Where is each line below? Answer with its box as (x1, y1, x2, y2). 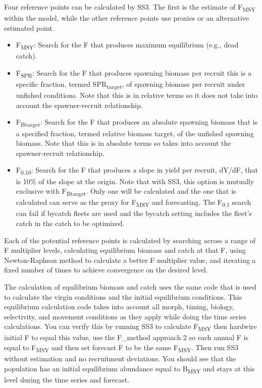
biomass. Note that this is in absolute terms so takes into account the (16, 138, 231, 148)
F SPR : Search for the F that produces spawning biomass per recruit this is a (16, 68, 252, 79)
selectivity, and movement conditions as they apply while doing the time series (4, 311, 247, 321)
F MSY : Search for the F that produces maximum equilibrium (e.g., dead (16, 39, 239, 51)
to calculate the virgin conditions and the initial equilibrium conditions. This (4, 291, 242, 302)
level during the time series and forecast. (4, 374, 130, 384)
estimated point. (4, 22, 55, 33)
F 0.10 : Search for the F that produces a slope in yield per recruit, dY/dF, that (16, 164, 258, 177)
